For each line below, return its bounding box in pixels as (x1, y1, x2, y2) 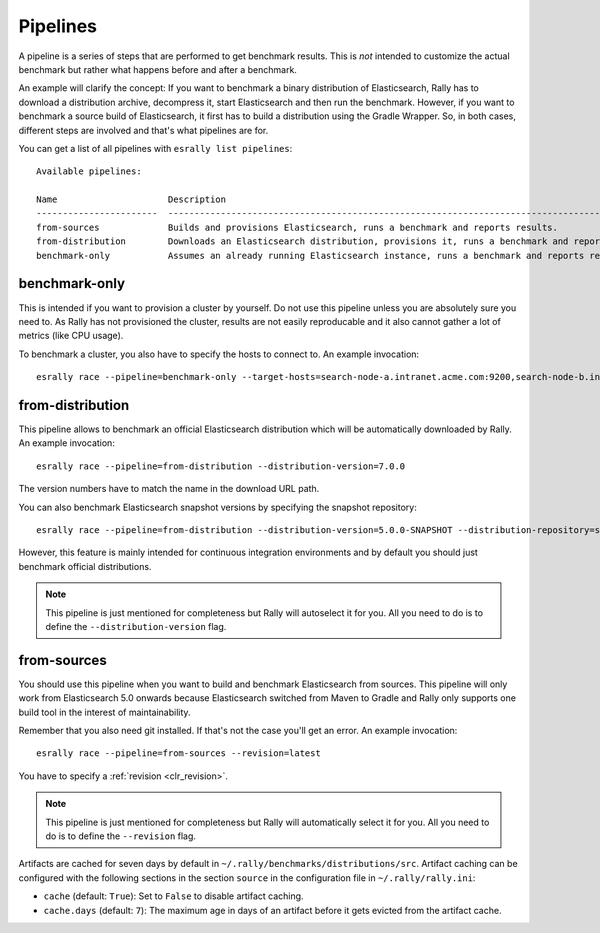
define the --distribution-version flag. (45, 620, 227, 632)
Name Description (36, 194, 227, 205)
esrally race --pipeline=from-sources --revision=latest (36, 748, 322, 759)
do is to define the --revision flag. (45, 830, 197, 842)
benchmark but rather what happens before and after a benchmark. (18, 63, 297, 75)
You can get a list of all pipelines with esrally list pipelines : (18, 142, 293, 154)
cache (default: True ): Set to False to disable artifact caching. (43, 890, 304, 902)
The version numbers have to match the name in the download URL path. (18, 483, 320, 495)
